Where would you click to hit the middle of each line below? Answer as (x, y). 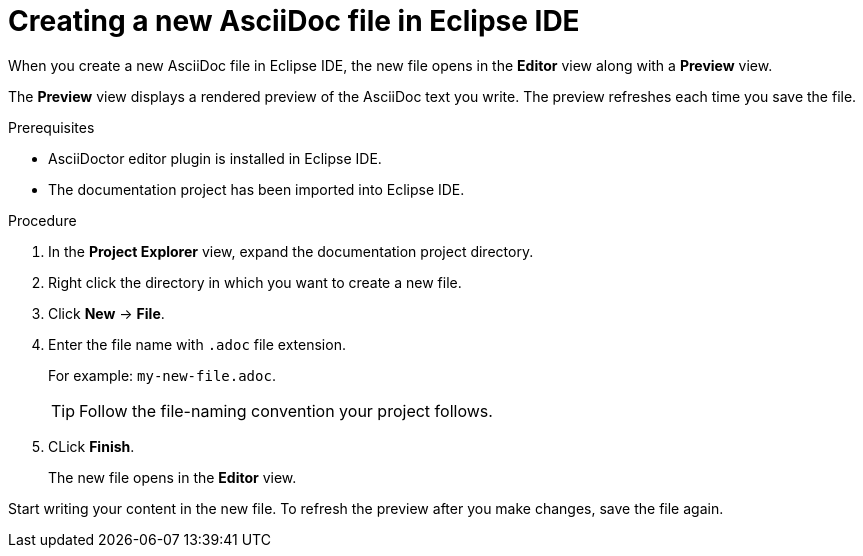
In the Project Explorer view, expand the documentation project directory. (291, 251)
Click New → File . (106, 313)
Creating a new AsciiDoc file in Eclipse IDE (294, 21)
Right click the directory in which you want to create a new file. (255, 282)
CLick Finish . (91, 446)
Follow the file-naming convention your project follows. (286, 410)
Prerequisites (51, 127)
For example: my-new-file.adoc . (162, 375)
